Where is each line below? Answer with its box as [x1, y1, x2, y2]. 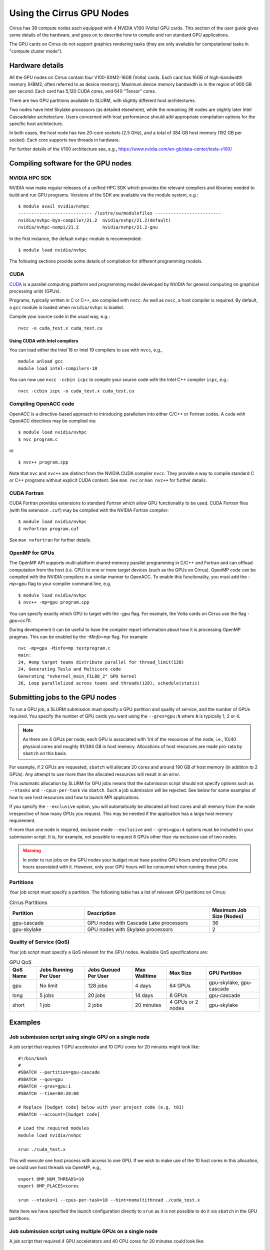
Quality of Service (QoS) [9, 938, 70, 945]
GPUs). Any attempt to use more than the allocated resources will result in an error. [9, 771, 180, 777]
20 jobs [87, 992, 106, 999]
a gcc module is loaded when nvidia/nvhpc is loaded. [9, 304, 124, 310]
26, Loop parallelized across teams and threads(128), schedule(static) [18, 680, 200, 686]
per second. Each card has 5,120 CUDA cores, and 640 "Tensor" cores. [9, 88, 156, 94]
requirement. [9, 817, 36, 823]
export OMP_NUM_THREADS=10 [18, 1176, 84, 1182]
